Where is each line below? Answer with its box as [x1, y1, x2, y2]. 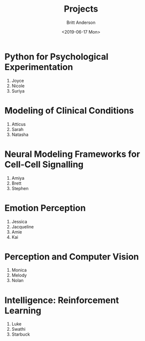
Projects [64, 3, 98, 15]
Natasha [11, 132, 29, 137]
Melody [11, 272, 27, 278]
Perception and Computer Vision [4, 251, 139, 262]
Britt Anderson [66, 19, 96, 25]
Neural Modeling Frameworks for [4, 149, 140, 159]
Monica [11, 267, 27, 273]
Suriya [11, 88, 25, 94]
